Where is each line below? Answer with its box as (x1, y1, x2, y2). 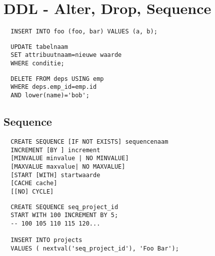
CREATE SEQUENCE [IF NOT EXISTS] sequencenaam (10, 138, 168, 145)
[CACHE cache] (10, 180, 57, 187)
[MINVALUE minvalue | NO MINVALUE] (10, 155, 129, 162)
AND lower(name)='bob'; (10, 92, 89, 99)
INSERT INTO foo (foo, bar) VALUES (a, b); (10, 28, 157, 35)
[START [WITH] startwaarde (10, 171, 100, 179)
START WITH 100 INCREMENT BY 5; (10, 212, 118, 219)
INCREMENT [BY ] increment (10, 146, 100, 154)
